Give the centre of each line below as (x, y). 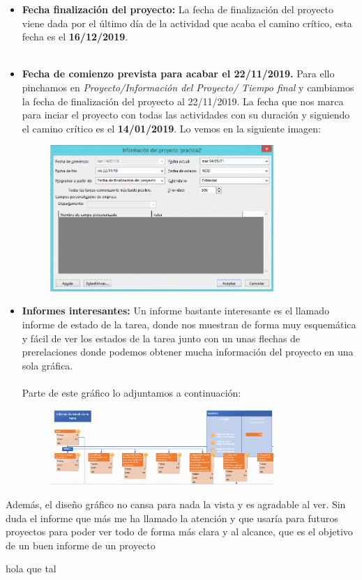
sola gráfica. (47, 365)
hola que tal (31, 568)
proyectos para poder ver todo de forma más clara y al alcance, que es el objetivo (179, 532)
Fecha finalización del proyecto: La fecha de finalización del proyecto (178, 9)
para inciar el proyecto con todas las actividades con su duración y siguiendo (186, 115)
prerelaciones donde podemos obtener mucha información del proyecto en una (188, 352)
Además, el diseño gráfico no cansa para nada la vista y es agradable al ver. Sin (176, 504)
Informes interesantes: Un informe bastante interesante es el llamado (176, 311)
